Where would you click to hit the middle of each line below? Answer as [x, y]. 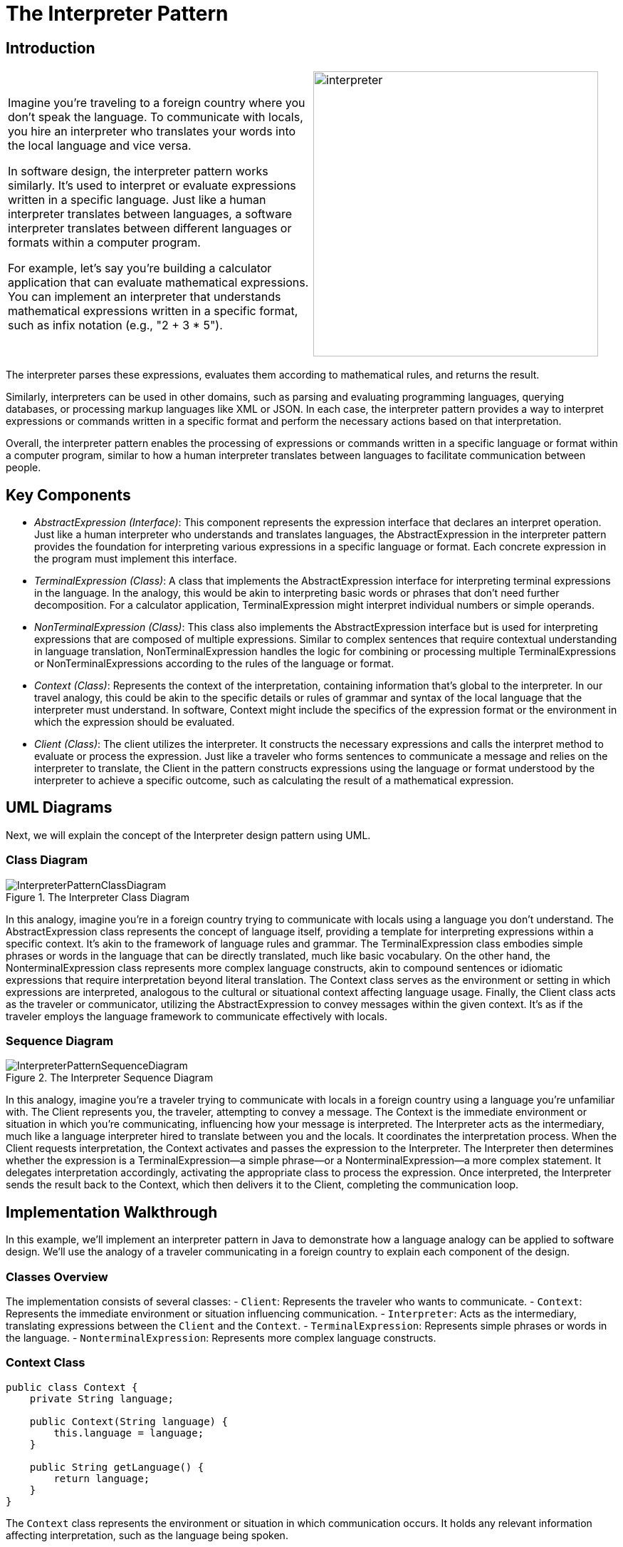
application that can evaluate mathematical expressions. [158, 283]
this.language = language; [129, 1433]
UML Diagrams [59, 808]
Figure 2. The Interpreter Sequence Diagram [110, 1078]
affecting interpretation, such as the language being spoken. [147, 1535]
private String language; [102, 1398]
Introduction [51, 48]
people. [23, 468]
